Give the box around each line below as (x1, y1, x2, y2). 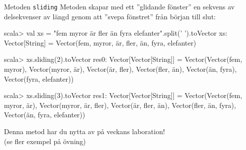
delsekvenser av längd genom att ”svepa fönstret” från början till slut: (4, 11, 216, 21)
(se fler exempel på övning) (4, 136, 86, 146)
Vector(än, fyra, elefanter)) (4, 109, 85, 120)
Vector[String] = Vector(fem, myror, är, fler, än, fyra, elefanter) (4, 37, 196, 48)
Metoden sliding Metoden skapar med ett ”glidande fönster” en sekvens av (4, 1, 235, 11)
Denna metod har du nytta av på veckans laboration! (4, 126, 165, 136)
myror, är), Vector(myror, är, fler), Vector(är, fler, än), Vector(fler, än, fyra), (4, 100, 236, 110)
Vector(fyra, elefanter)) (4, 73, 74, 84)
